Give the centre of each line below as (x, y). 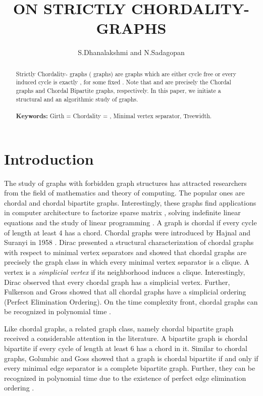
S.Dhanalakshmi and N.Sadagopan (131, 52)
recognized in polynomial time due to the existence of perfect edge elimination (125, 378)
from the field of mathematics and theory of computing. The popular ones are (124, 193)
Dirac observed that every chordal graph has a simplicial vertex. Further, (117, 282)
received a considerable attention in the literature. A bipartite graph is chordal (126, 338)
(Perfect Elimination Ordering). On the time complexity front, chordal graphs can (131, 301)
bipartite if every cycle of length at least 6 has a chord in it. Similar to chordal (126, 348)
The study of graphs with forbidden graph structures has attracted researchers (125, 183)
